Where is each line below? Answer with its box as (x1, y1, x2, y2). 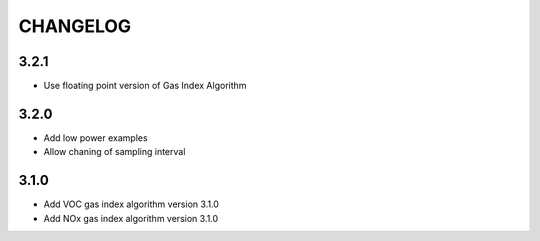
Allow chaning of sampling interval (43, 146, 186, 158)
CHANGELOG (18, 15, 132, 37)
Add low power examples (43, 131, 149, 144)
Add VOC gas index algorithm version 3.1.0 (43, 198, 220, 210)
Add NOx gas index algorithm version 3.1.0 (43, 212, 219, 224)
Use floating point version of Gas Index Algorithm (43, 80, 247, 92)
